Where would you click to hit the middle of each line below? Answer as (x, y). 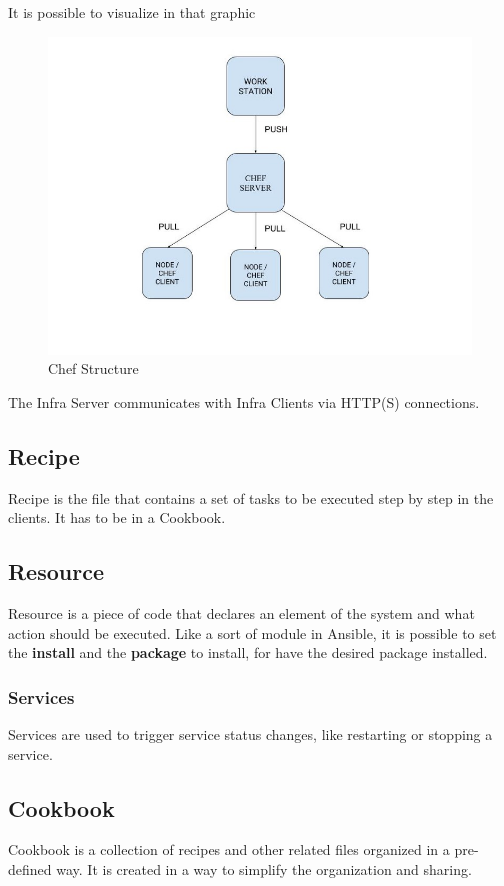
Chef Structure (93, 368)
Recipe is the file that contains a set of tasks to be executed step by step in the (251, 497)
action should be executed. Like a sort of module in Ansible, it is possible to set (252, 632)
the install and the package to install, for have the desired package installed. (248, 652)
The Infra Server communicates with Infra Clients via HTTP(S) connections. (244, 401)
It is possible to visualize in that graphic (132, 12)
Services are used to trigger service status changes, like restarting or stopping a (250, 733)
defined (30, 868)
